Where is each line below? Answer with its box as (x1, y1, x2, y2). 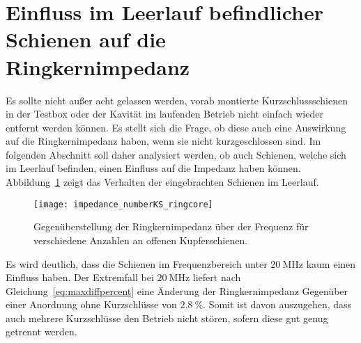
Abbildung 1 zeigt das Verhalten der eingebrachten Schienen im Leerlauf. (6, 175, 319, 189)
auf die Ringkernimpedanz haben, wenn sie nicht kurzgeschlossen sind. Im (6, 134, 321, 148)
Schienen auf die (6, 25, 166, 54)
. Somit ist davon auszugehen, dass (203, 297, 352, 312)
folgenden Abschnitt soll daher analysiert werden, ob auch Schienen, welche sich (6, 147, 346, 161)
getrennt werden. (6, 324, 77, 339)
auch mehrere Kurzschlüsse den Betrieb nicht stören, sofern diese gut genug (6, 310, 328, 325)
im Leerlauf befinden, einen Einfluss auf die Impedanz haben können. (6, 161, 301, 175)
